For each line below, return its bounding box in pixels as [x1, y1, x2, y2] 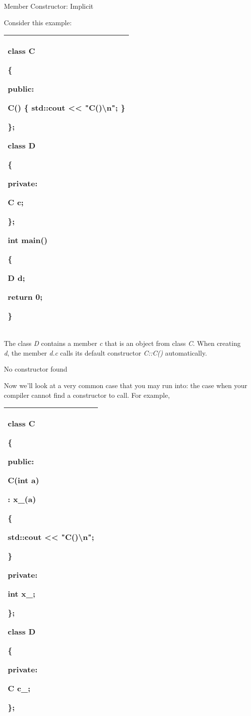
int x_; [8, 588, 35, 600]
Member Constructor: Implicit [4, 1, 94, 11]
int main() [8, 234, 48, 246]
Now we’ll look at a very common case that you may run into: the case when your [4, 380, 248, 390]
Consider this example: [4, 17, 72, 27]
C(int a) [8, 474, 39, 486]
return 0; [8, 291, 43, 303]
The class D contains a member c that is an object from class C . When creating [4, 338, 241, 348]
